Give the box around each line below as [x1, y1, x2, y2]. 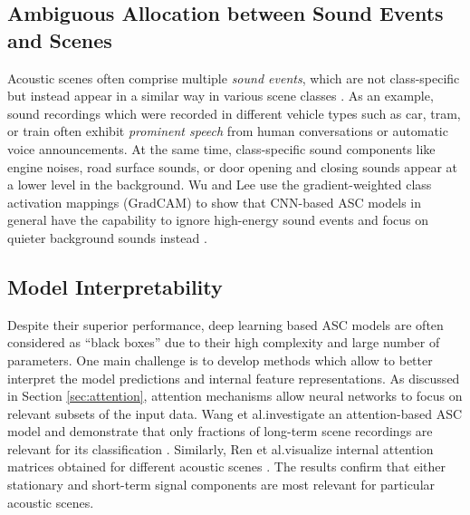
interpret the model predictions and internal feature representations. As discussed [7, 368, 460, 387]
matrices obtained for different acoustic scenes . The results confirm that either [7, 457, 446, 476]
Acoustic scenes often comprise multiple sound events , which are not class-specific [7, 68, 460, 87]
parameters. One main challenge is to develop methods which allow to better [7, 350, 433, 369]
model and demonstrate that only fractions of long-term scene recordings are [7, 422, 433, 441]
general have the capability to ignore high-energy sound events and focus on [7, 210, 429, 229]
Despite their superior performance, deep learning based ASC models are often [7, 315, 444, 334]
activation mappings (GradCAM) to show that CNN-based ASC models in [7, 192, 422, 211]
